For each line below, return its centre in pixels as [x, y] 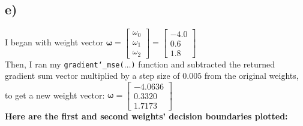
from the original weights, [251, 76]
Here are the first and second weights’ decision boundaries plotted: [146, 116]
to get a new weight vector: [55, 95]
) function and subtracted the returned [203, 64]
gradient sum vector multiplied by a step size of [92, 76]
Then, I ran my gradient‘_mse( [64, 64]
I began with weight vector [54, 42]
